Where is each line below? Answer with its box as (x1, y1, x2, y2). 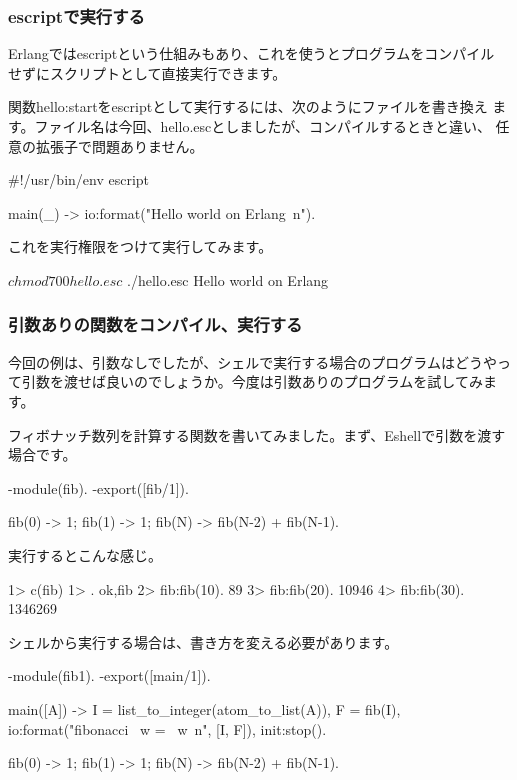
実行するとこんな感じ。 (8, 544, 162, 565)
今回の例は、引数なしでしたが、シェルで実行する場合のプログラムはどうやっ (8, 351, 511, 372)
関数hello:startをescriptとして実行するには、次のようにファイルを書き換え (8, 96, 488, 117)
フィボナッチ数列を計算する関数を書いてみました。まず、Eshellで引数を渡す (8, 424, 506, 445)
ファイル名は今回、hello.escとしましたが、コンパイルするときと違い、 (34, 116, 491, 136)
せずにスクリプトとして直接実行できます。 (8, 62, 287, 83)
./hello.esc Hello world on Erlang (127, 269, 329, 290)
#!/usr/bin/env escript (8, 169, 150, 190)
